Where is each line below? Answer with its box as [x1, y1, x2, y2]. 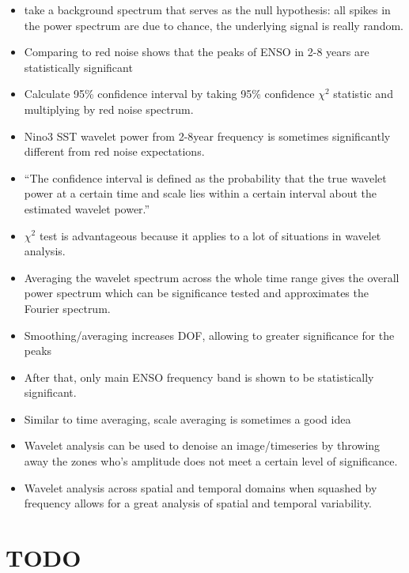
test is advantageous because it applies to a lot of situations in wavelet [39, 227, 381, 243]
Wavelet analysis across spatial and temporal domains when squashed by [24, 479, 377, 496]
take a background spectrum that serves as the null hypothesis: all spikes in [24, 2, 391, 17]
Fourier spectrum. [24, 300, 111, 316]
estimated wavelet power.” [24, 200, 150, 217]
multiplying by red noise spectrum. [24, 100, 194, 117]
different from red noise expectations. [24, 143, 205, 160]
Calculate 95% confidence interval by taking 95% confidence [24, 85, 315, 102]
